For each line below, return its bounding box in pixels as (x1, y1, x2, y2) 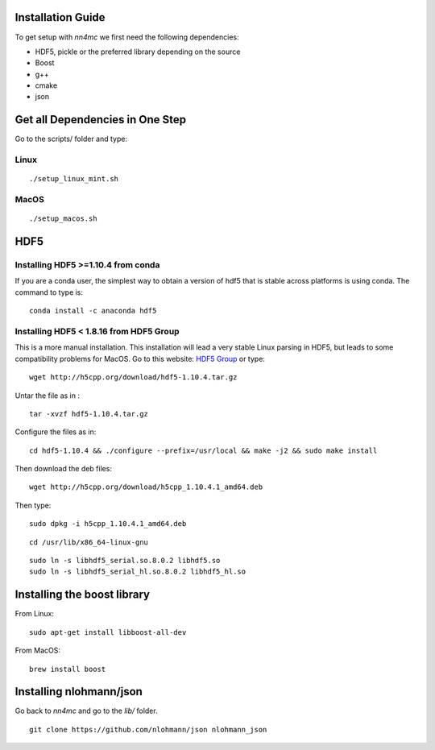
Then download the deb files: (14, 464, 113, 474)
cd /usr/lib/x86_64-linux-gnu (29, 537, 149, 547)
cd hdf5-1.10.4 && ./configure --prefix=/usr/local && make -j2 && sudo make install (29, 445, 378, 455)
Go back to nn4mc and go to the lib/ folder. (14, 706, 158, 716)
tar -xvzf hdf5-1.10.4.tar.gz (29, 409, 149, 418)
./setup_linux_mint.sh (29, 174, 119, 184)
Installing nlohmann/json (14, 685, 143, 698)
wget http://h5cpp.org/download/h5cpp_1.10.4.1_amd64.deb (29, 483, 263, 491)
